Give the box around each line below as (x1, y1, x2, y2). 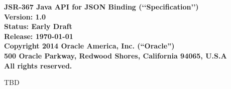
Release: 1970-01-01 (4, 30, 73, 41)
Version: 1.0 (4, 11, 46, 21)
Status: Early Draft (4, 21, 72, 31)
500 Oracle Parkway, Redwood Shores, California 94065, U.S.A (4, 50, 227, 60)
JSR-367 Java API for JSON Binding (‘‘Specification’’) (4, 1, 199, 11)
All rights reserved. (4, 60, 72, 70)
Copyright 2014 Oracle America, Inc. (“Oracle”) (4, 40, 175, 51)
